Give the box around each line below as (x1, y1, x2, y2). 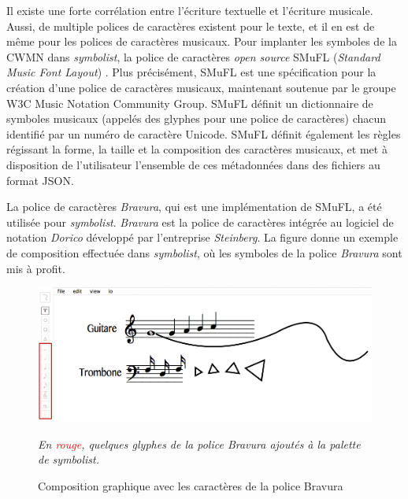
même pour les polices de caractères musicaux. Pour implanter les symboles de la (6, 33, 397, 50)
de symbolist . (38, 451, 100, 468)
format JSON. (6, 172, 74, 188)
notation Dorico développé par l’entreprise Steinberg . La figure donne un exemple (6, 229, 399, 246)
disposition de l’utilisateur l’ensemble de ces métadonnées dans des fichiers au (6, 156, 380, 172)
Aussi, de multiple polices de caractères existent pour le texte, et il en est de (6, 17, 375, 34)
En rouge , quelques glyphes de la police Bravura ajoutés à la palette (38, 435, 361, 452)
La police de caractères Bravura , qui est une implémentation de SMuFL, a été (6, 198, 382, 215)
